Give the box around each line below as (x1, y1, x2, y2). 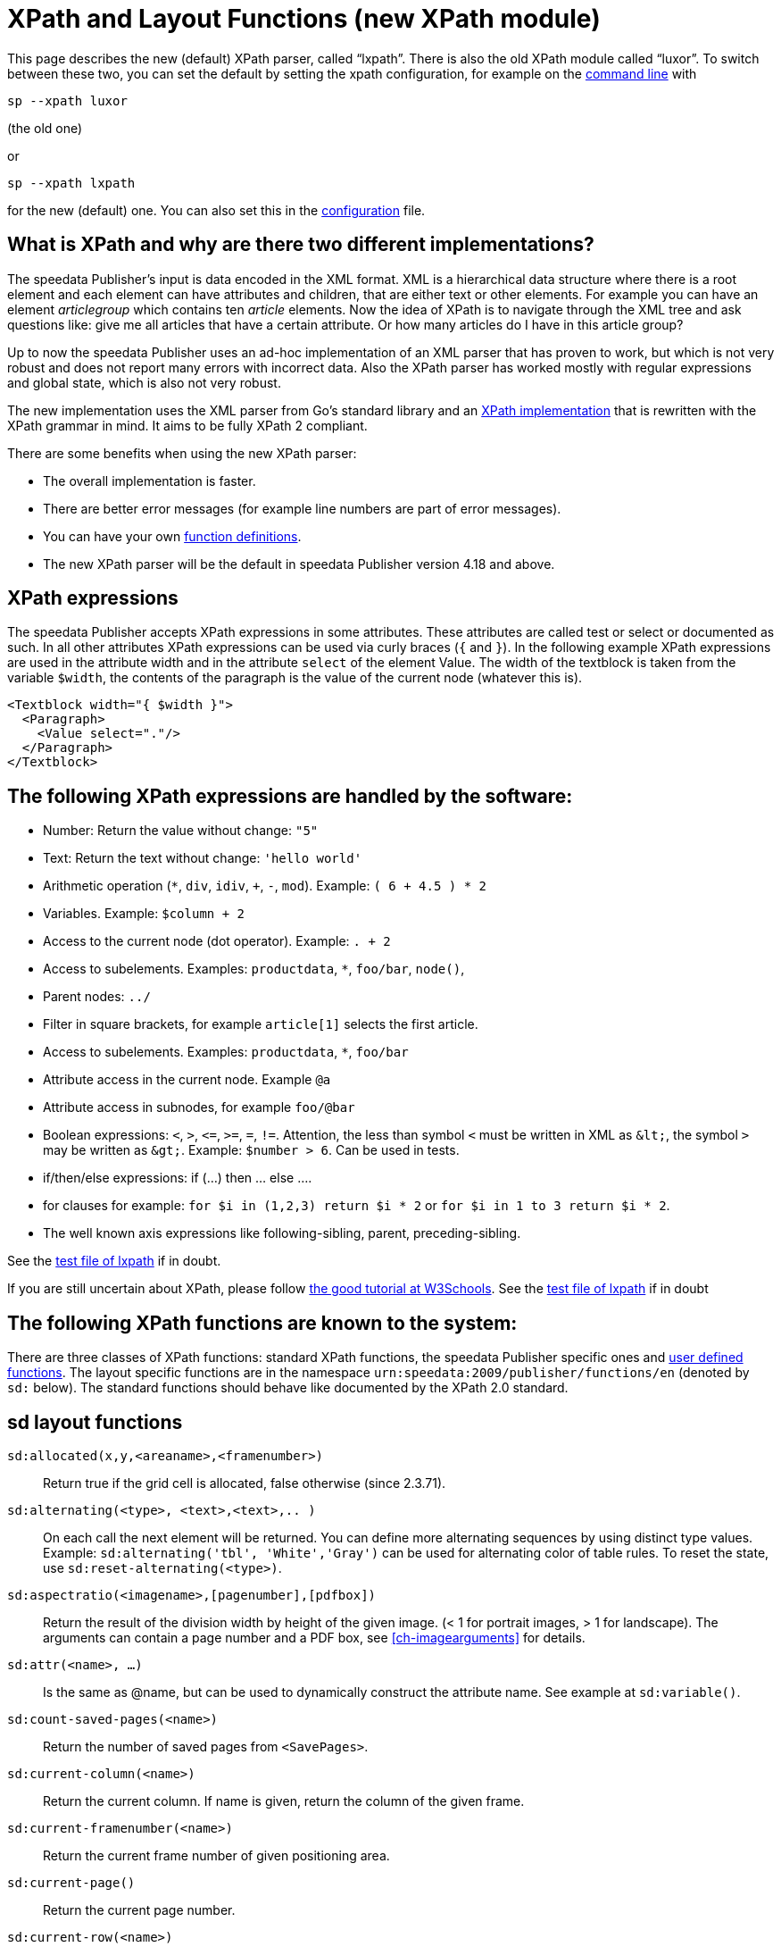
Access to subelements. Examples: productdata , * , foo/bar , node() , (43, 961, 465, 977)
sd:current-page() (7, 1875, 136, 1890)
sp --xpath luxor (7, 93, 128, 108)
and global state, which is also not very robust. (7, 374, 281, 390)
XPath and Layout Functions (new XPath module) (7, 4, 601, 34)
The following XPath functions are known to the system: (7, 1311, 518, 1334)
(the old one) (7, 120, 83, 136)
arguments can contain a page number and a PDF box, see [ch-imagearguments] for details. (43, 1629, 586, 1645)
